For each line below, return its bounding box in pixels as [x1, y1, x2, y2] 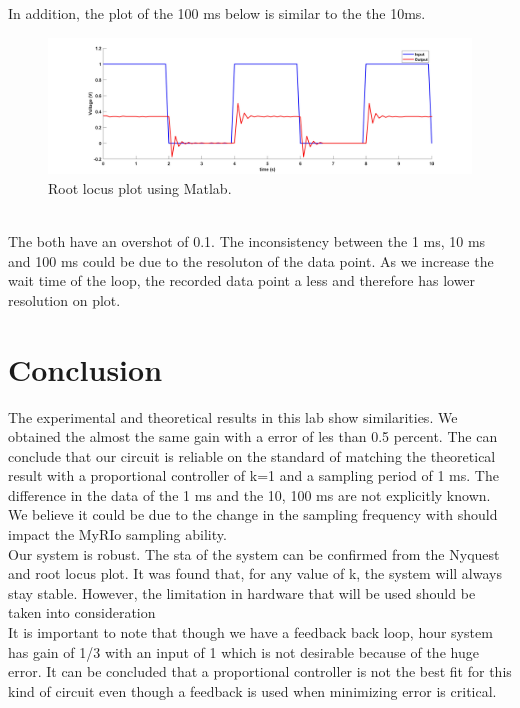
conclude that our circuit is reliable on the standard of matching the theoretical [8, 445, 496, 466]
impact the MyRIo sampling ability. [8, 524, 227, 545]
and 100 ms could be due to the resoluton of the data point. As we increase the [8, 250, 494, 271]
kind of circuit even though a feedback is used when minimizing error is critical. [8, 680, 497, 701]
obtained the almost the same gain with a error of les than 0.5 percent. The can [8, 426, 498, 447]
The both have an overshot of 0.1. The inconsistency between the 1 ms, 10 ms [8, 231, 486, 252]
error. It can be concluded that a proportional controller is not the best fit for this [8, 661, 512, 682]
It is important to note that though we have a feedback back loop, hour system [8, 622, 493, 643]
